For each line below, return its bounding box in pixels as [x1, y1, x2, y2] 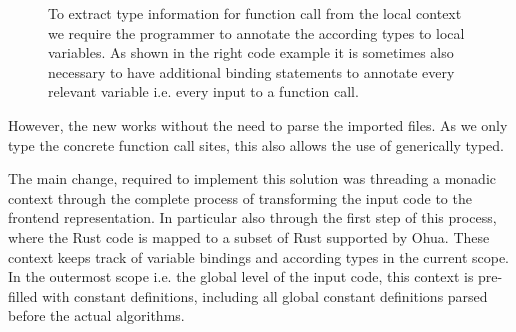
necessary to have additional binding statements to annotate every [48, 61, 455, 82]
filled [8, 285, 38, 306]
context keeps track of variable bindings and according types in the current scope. [8, 246, 510, 267]
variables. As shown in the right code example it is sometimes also [48, 42, 454, 63]
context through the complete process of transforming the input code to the [8, 187, 472, 208]
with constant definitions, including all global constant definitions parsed [42, 285, 488, 306]
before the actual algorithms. [8, 305, 185, 326]
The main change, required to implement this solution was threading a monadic [8, 168, 497, 189]
